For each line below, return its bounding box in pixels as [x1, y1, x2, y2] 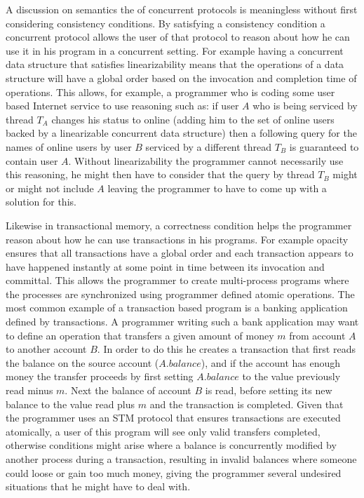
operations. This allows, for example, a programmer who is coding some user [6, 84, 335, 99]
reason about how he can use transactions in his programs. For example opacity [6, 231, 349, 246]
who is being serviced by [252, 98, 358, 113]
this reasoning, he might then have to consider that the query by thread [6, 167, 315, 182]
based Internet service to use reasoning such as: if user [6, 98, 239, 113]
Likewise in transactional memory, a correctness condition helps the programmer [6, 217, 352, 232]
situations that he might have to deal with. [6, 479, 191, 494]
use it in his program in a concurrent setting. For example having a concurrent [6, 43, 344, 58]
